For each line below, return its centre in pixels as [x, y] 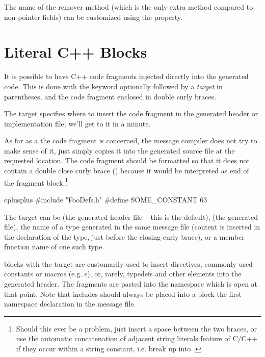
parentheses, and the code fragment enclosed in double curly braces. [110, 96]
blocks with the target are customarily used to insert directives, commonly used [128, 263]
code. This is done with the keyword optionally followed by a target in [113, 86]
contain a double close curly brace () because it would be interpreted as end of [127, 171]
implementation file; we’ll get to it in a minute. [77, 123]
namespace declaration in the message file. [70, 304]
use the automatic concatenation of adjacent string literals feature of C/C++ [137, 338]
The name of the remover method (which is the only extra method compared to [129, 7]
